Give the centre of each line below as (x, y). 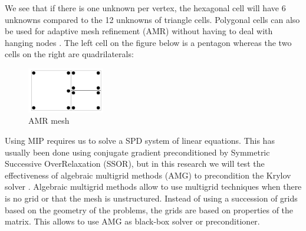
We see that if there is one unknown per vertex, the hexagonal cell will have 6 (145, 8)
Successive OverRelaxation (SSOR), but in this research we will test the (135, 164)
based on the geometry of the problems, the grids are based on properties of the (149, 209)
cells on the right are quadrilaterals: (69, 54)
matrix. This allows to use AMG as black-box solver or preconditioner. (132, 221)
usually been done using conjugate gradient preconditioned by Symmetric (137, 152)
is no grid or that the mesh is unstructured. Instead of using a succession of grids (151, 198)
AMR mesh (49, 121)
